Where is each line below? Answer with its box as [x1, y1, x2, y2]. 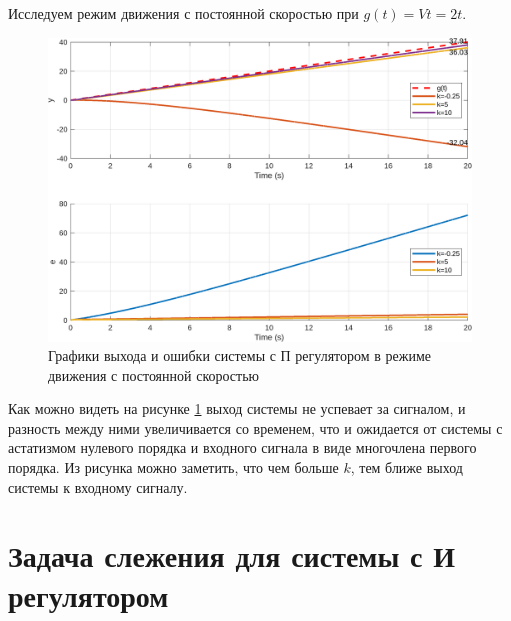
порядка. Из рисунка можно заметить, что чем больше [8, 457, 339, 478]
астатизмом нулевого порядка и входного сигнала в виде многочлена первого [8, 437, 477, 458]
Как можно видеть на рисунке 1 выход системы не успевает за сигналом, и [8, 398, 466, 419]
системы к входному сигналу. [8, 476, 188, 497]
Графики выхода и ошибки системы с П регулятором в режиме [48, 345, 432, 366]
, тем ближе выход [350, 457, 463, 478]
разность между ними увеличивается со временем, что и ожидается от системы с [8, 417, 503, 438]
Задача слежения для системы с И [8, 535, 455, 576]
